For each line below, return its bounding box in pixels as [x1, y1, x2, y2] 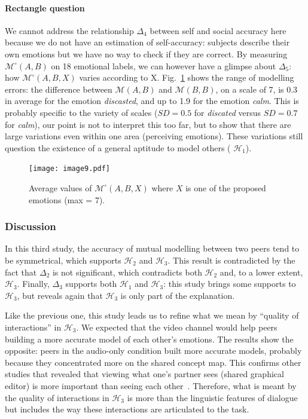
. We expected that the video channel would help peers [76, 320, 277, 333]
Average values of [29, 181, 92, 194]
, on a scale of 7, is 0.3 [215, 82, 298, 95]
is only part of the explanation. [120, 289, 235, 301]
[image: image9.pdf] [29, 164, 111, 173]
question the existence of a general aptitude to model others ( [5, 141, 231, 154]
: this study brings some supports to [163, 277, 296, 290]
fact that [5, 265, 37, 278]
